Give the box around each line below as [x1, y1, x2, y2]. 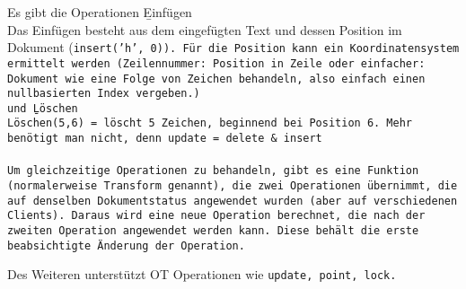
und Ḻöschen [7, 101, 78, 115]
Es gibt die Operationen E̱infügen [7, 3, 192, 21]
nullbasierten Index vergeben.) [7, 87, 200, 101]
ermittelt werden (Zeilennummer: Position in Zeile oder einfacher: [7, 57, 426, 70]
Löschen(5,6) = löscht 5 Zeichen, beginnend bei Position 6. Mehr [7, 117, 413, 130]
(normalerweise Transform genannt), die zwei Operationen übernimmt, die [7, 180, 458, 193]
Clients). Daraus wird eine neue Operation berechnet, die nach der [7, 209, 426, 223]
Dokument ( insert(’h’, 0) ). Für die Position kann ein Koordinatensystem [7, 38, 460, 57]
